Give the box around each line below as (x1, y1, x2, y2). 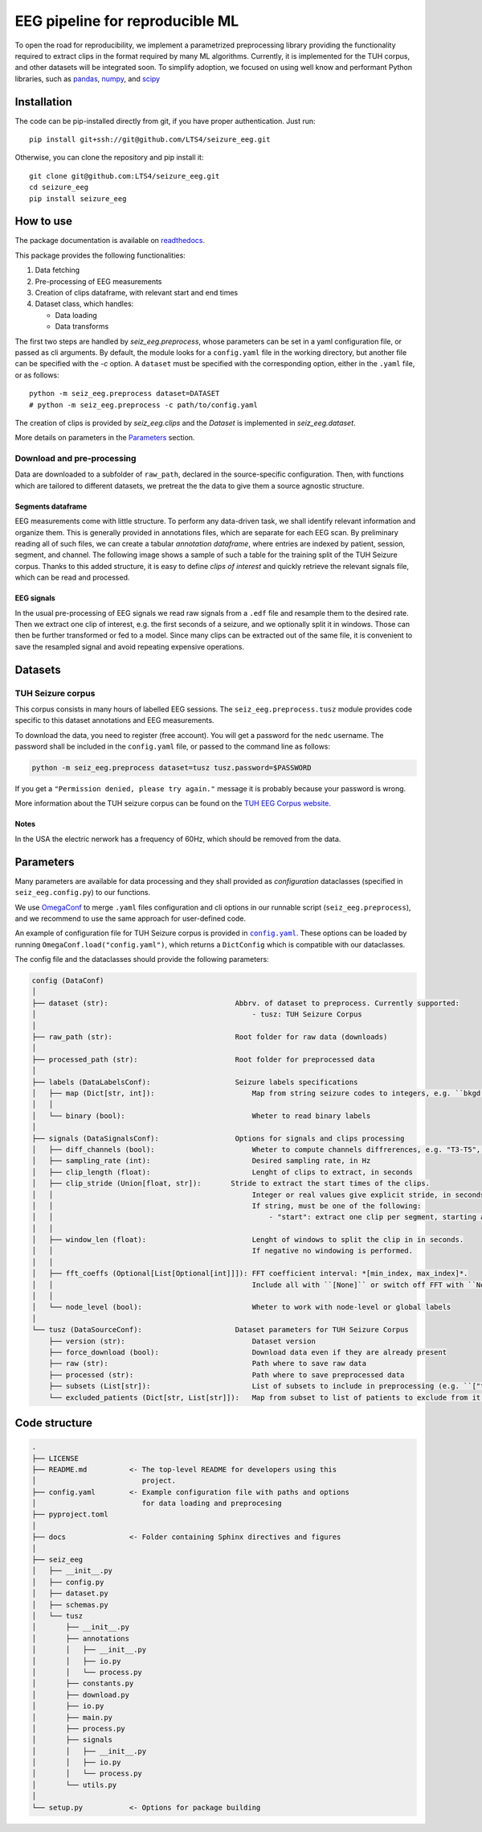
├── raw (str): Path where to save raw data (48, 1359, 367, 1368)
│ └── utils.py (31, 1780, 117, 1789)
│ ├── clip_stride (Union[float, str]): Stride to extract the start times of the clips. (31, 1179, 430, 1188)
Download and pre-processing (14, 453, 137, 464)
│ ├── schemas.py (31, 1600, 108, 1609)
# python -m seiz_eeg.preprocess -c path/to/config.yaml (29, 400, 259, 410)
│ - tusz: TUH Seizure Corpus (31, 1010, 363, 1019)
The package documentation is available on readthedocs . (14, 236, 205, 246)
